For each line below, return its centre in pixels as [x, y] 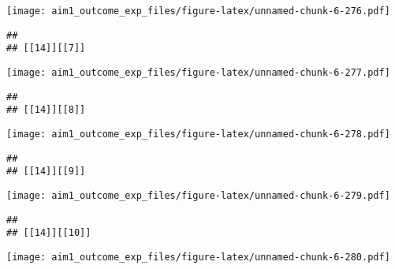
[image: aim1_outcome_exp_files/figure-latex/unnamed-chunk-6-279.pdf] [198, 195]
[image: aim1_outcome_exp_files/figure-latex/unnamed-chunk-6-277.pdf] [198, 72]
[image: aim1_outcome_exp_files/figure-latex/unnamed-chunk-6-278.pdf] [198, 134]
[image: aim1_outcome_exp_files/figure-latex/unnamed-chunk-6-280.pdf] [198, 257]
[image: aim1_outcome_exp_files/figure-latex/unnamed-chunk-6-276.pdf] [198, 11]
